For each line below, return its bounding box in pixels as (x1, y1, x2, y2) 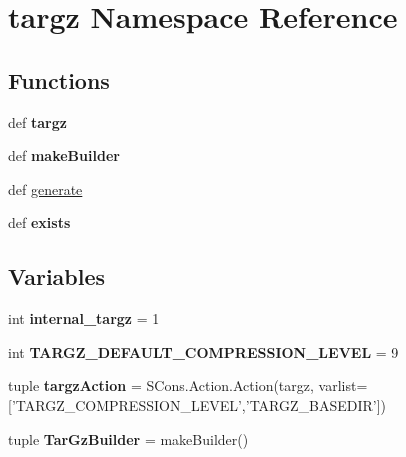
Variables (8, 261, 106, 292)
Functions (8, 64, 110, 95)
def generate (8, 178, 83, 199)
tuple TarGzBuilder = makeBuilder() (8, 428, 249, 449)
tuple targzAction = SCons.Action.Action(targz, (8, 375, 314, 396)
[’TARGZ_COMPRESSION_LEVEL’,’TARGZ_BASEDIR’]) (8, 394, 387, 415)
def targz (8, 111, 67, 132)
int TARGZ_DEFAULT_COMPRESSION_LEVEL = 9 (8, 341, 399, 362)
